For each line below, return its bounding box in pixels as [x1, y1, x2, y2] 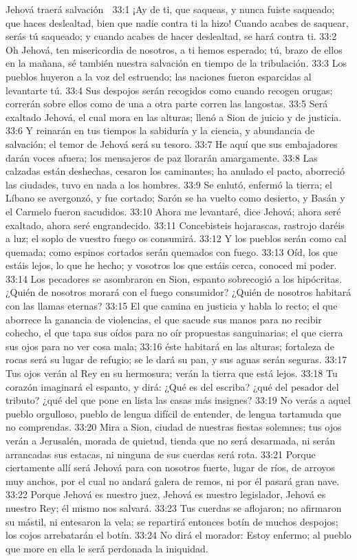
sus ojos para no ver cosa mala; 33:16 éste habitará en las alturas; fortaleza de [6, 338, 334, 353]
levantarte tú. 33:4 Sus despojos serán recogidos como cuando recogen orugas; [6, 83, 333, 97]
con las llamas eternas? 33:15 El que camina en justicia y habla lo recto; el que [6, 299, 338, 313]
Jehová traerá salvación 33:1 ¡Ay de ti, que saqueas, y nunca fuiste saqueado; [6, 2, 335, 16]
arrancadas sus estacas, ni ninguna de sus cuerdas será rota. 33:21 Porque [6, 446, 316, 461]
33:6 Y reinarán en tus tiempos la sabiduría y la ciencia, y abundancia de [6, 123, 315, 138]
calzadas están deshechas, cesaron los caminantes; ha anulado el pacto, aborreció [6, 164, 345, 178]
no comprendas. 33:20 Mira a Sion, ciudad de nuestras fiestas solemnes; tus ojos [6, 420, 342, 434]
